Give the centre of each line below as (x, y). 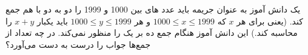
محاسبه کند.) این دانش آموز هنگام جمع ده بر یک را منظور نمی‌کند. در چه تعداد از (152, 33)
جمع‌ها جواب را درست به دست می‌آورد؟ (78, 44)
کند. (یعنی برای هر (270, 21)
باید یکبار (52, 21)
